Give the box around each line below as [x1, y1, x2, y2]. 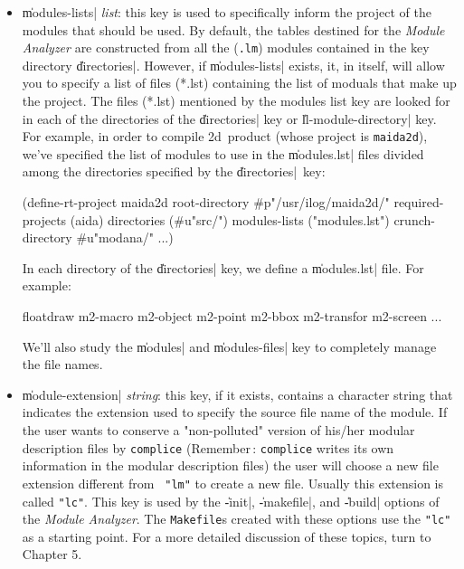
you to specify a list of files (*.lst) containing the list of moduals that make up [22, 73, 457, 92]
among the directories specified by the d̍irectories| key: [22, 162, 326, 181]
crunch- [393, 210, 435, 229]
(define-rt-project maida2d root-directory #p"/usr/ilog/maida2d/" [22, 193, 390, 212]
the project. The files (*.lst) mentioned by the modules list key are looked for [22, 91, 450, 110]
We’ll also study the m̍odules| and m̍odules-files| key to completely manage [22, 337, 437, 356]
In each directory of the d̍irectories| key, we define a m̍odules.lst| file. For [22, 258, 424, 277]
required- [393, 193, 444, 212]
